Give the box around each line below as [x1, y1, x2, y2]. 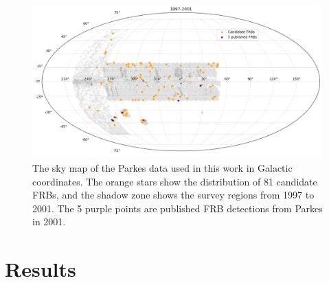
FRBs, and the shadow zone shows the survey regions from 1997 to [32, 188, 315, 202]
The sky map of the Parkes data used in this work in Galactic [32, 160, 293, 174]
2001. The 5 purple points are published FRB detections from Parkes [32, 201, 323, 215]
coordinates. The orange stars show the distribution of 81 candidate [32, 174, 317, 188]
